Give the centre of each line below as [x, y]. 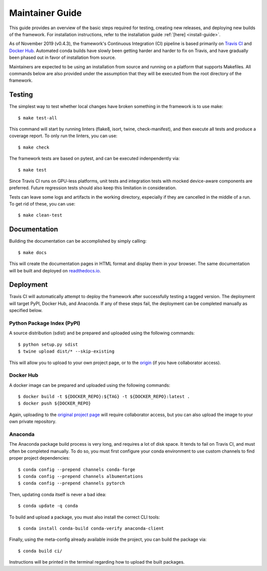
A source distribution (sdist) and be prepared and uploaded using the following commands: [102, 333]
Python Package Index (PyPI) [45, 323]
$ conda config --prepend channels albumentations [81, 476]
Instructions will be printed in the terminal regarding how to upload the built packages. [97, 562]
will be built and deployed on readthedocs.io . [55, 270]
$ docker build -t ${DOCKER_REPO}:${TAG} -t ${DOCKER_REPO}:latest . [104, 397]
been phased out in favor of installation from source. [63, 57]
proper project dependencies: [40, 458]
